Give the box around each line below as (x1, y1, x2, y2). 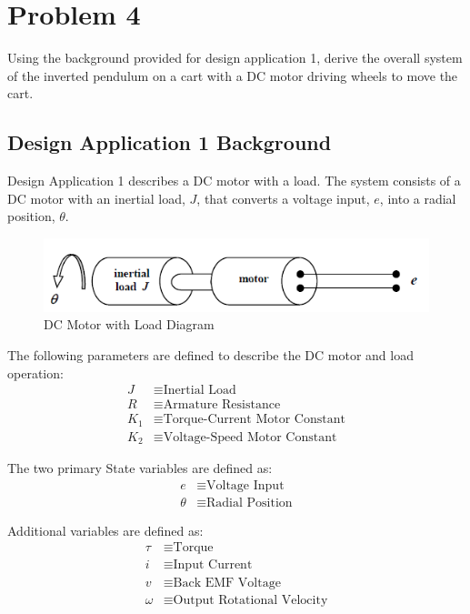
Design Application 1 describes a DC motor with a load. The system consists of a (7, 171, 461, 190)
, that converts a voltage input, (196, 188, 370, 207)
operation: (7, 363, 64, 382)
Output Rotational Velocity (173, 593, 328, 607)
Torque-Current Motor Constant (163, 413, 345, 427)
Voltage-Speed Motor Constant (163, 430, 337, 444)
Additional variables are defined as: (7, 520, 204, 539)
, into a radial (379, 188, 456, 207)
